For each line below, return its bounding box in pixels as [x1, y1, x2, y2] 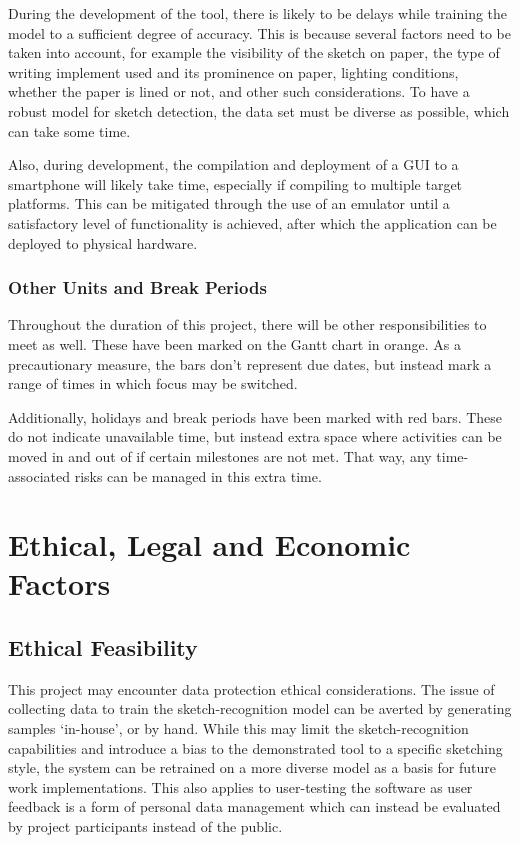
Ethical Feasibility [8, 632, 198, 663]
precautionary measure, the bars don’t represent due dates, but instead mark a [8, 353, 492, 374]
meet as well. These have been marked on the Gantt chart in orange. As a [8, 333, 462, 354]
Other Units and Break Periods [8, 275, 267, 300]
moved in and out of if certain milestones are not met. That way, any [8, 445, 432, 466]
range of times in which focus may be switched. [8, 373, 298, 394]
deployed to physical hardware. [8, 232, 198, 253]
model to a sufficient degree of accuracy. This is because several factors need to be [8, 22, 511, 43]
